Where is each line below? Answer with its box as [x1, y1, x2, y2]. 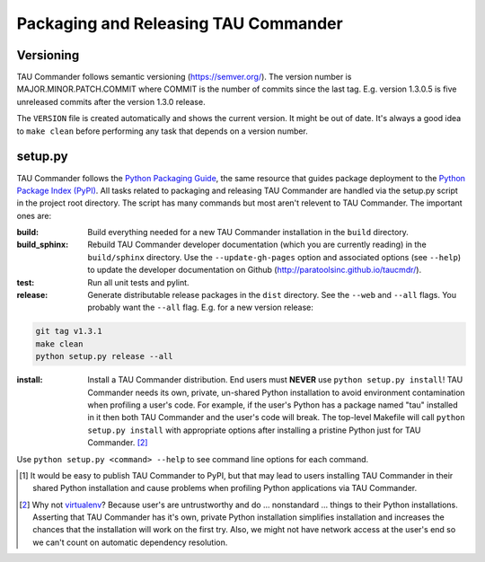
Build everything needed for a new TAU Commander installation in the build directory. [87, 227, 409, 238]
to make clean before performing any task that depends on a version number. [16, 126, 309, 136]
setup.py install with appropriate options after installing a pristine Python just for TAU [87, 425, 421, 435]
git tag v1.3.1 [35, 326, 102, 337]
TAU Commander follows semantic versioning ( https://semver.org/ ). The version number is [16, 72, 352, 83]
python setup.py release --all [35, 351, 174, 362]
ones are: [16, 210, 52, 221]
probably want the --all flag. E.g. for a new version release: [87, 302, 314, 313]
